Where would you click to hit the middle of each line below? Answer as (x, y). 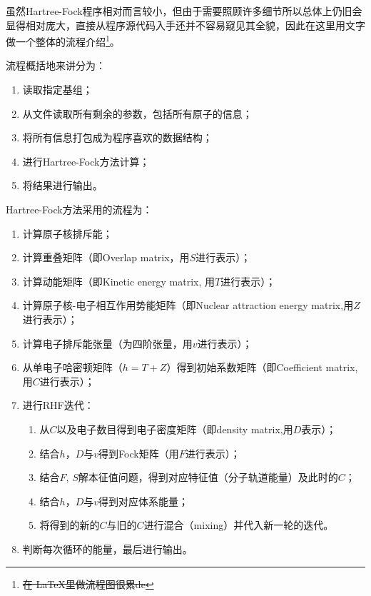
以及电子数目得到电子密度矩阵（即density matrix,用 (175, 429)
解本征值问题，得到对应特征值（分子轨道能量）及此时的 (208, 477)
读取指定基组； (57, 90)
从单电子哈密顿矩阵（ (72, 367)
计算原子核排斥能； (67, 233)
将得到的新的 (70, 525)
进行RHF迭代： (58, 405)
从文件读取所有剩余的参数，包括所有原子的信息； (137, 113)
